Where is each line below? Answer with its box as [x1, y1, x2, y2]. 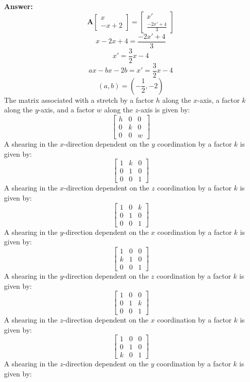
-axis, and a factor [38, 104, 95, 115]
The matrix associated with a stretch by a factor [4, 94, 154, 105]
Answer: [4, 1, 33, 11]
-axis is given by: [138, 104, 190, 115]
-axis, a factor [197, 94, 240, 105]
